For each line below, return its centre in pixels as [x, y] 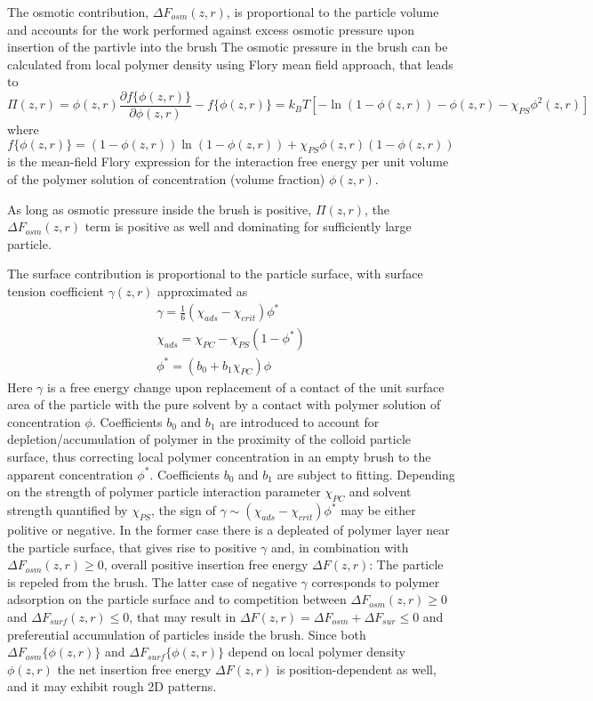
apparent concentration [70, 474]
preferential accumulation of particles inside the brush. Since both [187, 634]
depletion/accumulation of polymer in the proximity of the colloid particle [209, 439]
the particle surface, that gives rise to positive [132, 547]
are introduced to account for [300, 421]
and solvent [380, 492]
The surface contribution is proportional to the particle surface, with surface [215, 274]
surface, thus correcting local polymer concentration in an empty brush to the [219, 457]
